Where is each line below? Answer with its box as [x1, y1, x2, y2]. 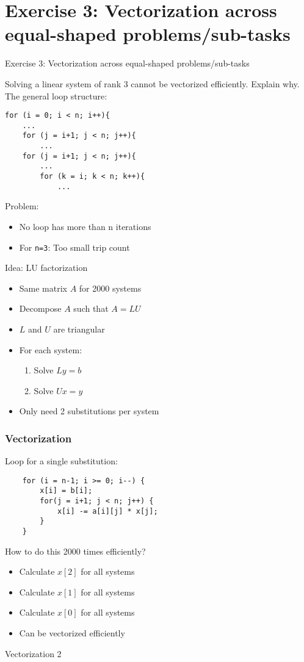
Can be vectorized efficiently [19, 627, 125, 639]
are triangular [53, 322, 105, 335]
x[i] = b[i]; [40, 486, 93, 495]
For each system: [19, 343, 82, 356]
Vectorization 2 [5, 647, 62, 660]
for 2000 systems [79, 281, 142, 294]
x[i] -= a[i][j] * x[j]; [57, 506, 158, 516]
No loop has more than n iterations [19, 220, 151, 232]
